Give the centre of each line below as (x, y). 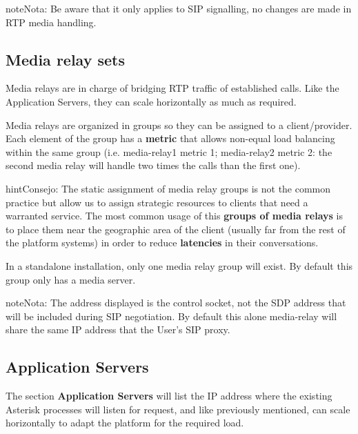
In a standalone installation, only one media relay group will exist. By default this (179, 265)
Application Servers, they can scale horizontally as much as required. (151, 101)
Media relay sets (65, 59)
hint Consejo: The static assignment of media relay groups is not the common (168, 188)
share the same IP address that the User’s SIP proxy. (118, 329)
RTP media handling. (51, 22)
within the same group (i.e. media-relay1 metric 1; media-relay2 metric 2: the (169, 151)
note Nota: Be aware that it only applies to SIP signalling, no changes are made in (179, 8)
